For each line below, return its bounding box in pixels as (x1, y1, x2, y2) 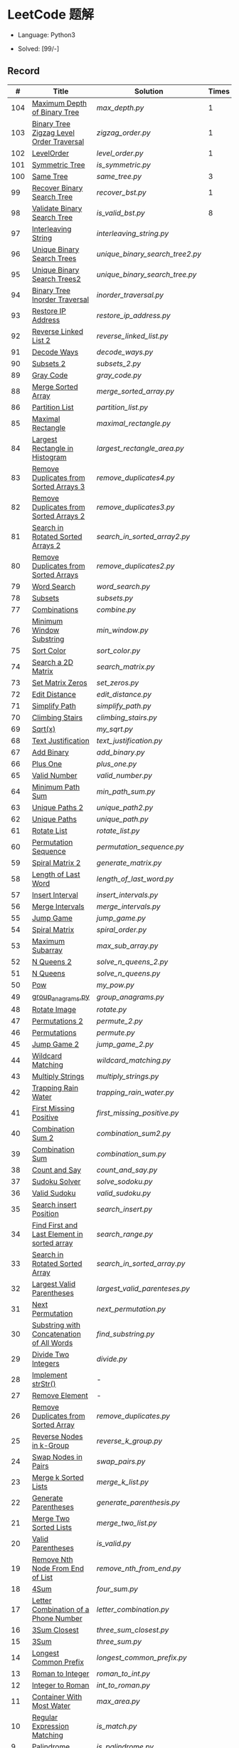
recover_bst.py (96, 187, 147, 197)
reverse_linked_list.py (96, 331, 169, 341)
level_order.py (96, 148, 144, 158)
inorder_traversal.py (96, 290, 164, 300)
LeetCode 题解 (7, 6, 95, 23)
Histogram (31, 452, 67, 462)
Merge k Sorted (31, 1472, 84, 1482)
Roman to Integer (31, 1668, 90, 1678)
